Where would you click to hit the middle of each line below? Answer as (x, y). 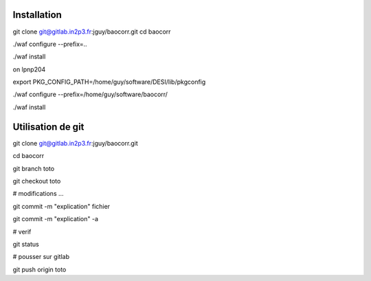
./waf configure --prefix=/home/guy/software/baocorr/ (90, 94)
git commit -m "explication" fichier (61, 206)
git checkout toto (37, 181)
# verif (22, 232)
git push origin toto (40, 269)
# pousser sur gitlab (41, 257)
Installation (37, 15)
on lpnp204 (29, 69)
